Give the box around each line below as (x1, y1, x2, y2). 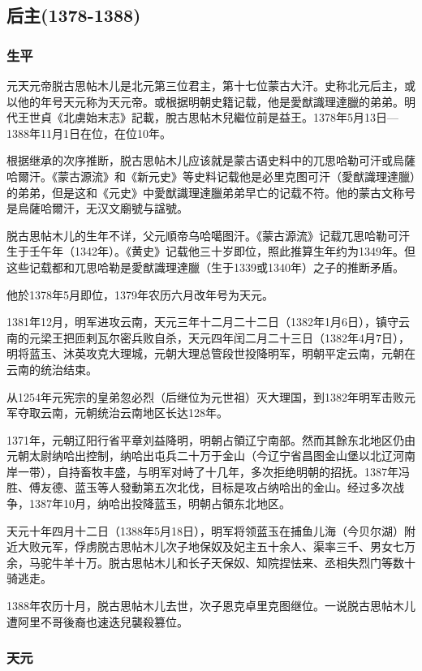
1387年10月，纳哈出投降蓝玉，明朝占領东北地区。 (28, 495, 291, 512)
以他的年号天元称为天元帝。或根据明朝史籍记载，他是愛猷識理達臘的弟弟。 (6, 92, 404, 110)
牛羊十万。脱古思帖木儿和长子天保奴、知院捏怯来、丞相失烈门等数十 (51, 553, 416, 570)
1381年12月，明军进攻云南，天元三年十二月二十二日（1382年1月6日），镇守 (6, 313, 398, 330)
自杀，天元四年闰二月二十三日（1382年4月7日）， (153, 329, 410, 346)
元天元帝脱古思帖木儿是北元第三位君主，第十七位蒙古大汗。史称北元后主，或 (6, 77, 416, 93)
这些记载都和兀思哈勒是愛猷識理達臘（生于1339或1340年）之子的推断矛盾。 (6, 258, 404, 275)
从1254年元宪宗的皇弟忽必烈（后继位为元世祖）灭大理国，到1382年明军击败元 (6, 388, 416, 405)
